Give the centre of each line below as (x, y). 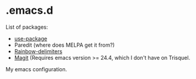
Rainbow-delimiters (38, 51)
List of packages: (27, 27)
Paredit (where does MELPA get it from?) (64, 45)
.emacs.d (29, 10)
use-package (30, 38)
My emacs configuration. (36, 69)
